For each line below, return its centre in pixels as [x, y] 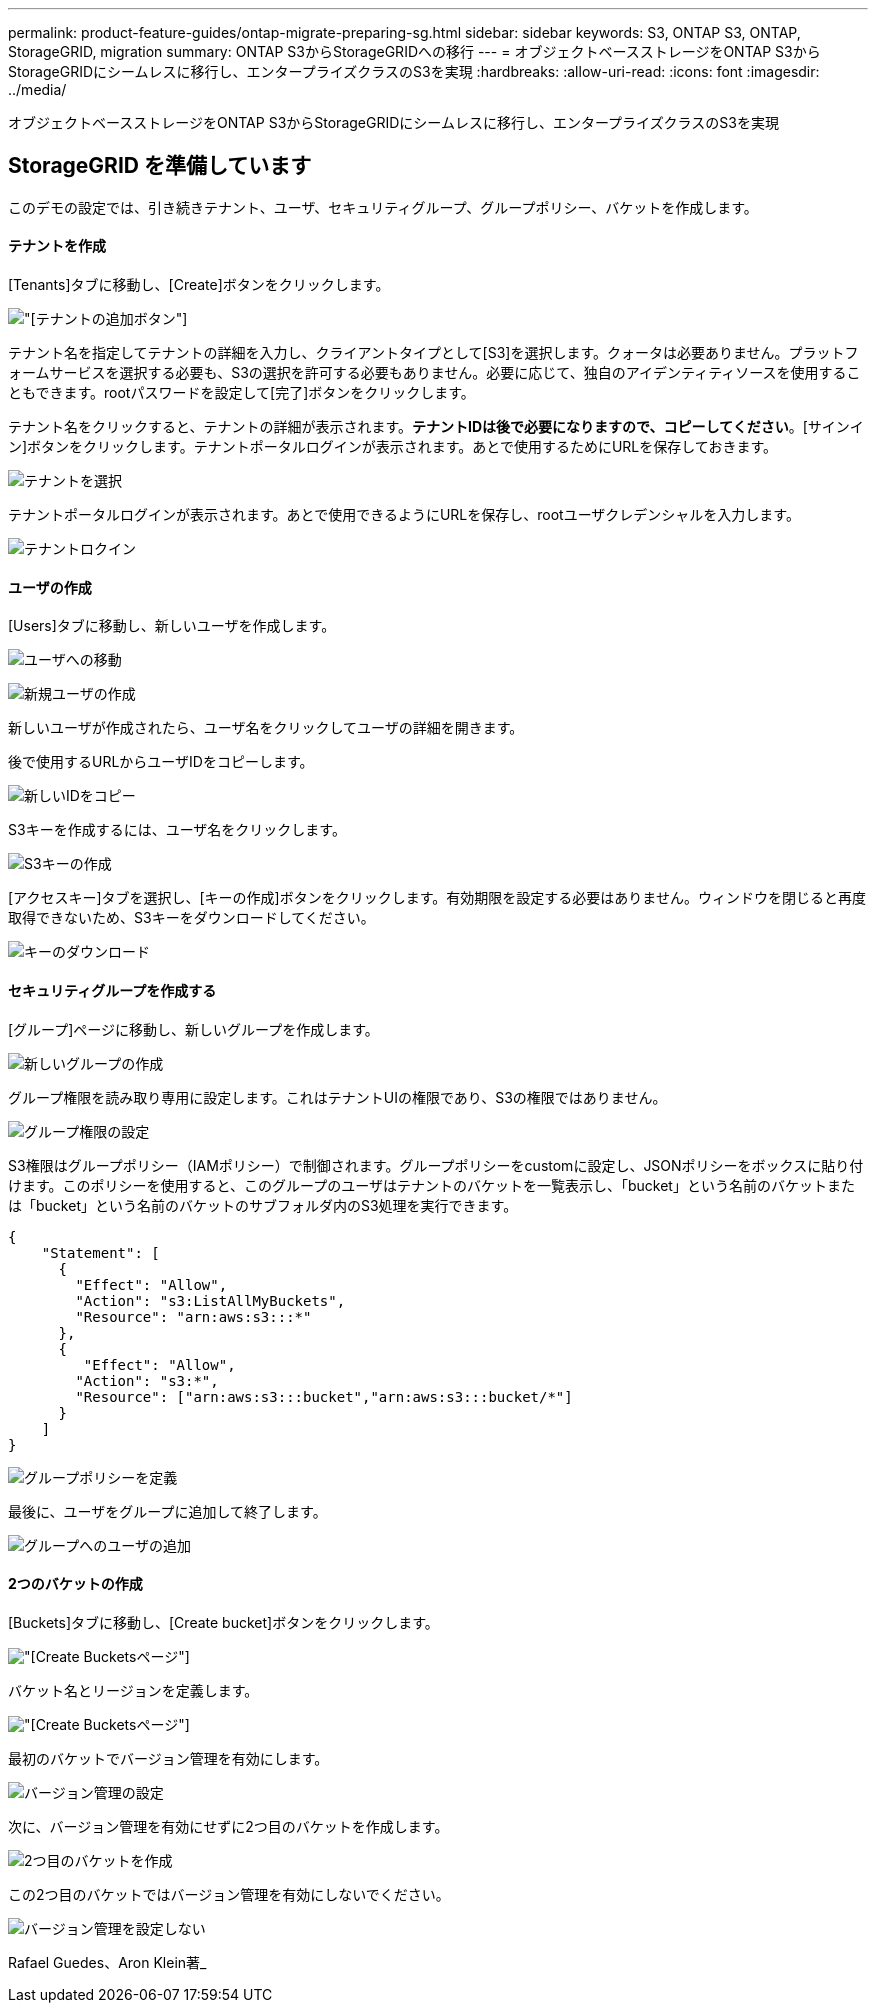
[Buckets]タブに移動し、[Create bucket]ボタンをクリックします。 [223, 1622]
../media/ [37, 89]
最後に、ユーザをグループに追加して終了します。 [167, 1511]
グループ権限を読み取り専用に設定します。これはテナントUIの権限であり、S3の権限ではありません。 [337, 1097]
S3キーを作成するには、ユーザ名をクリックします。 [177, 830]
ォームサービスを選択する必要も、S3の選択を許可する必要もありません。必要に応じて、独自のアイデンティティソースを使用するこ [434, 373]
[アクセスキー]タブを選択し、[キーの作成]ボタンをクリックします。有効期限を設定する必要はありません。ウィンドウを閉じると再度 [437, 898]
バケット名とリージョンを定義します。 [133, 1690]
